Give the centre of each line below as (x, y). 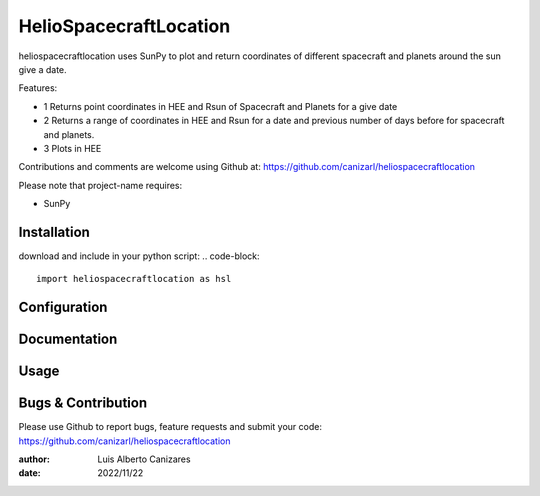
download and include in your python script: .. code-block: (139, 256)
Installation (54, 231)
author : (34, 459)
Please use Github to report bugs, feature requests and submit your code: (170, 427)
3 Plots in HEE (72, 148)
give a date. (42, 69)
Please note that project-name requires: (100, 185)
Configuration (63, 307)
